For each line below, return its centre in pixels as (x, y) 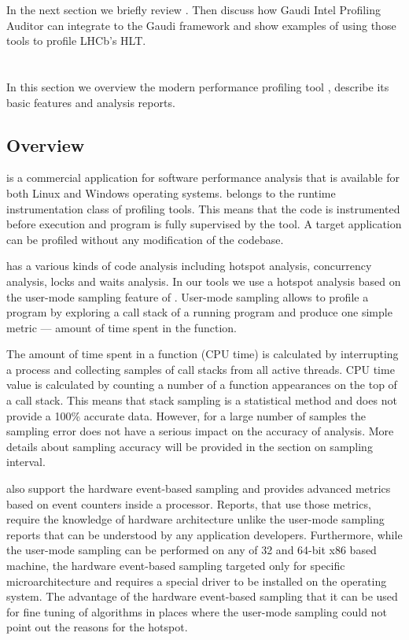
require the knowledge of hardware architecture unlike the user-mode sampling (195, 519)
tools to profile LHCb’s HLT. (76, 41)
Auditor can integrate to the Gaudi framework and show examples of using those (201, 25)
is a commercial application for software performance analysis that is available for (203, 178)
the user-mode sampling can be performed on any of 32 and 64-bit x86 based (192, 550)
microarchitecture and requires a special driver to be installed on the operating (197, 581)
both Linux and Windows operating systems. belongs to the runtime (171, 192)
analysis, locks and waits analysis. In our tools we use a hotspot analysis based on (204, 281)
